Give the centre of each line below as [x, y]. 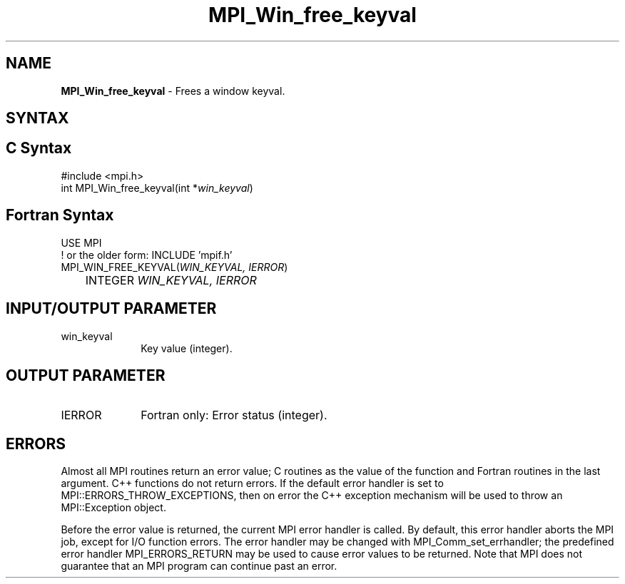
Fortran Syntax [60, 215]
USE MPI [81, 242]
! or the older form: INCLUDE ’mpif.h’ [147, 255]
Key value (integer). [187, 348]
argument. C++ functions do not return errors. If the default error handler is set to [252, 483]
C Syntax [39, 148]
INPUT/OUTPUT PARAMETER [111, 309]
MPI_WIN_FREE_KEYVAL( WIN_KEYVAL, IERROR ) [174, 267]
